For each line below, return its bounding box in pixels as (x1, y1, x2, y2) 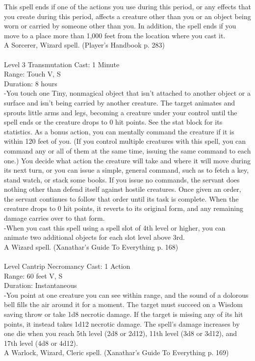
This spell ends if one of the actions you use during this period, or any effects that (4, 1, 251, 11)
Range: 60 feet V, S (4, 270, 63, 281)
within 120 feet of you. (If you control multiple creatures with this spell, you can (4, 136, 246, 146)
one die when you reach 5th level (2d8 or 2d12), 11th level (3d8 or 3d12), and (4, 328, 237, 338)
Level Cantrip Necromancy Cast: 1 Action (4, 261, 130, 271)
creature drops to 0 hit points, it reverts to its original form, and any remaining (4, 203, 243, 213)
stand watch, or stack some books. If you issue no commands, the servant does (4, 174, 240, 184)
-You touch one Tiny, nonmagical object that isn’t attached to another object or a (4, 88, 251, 98)
